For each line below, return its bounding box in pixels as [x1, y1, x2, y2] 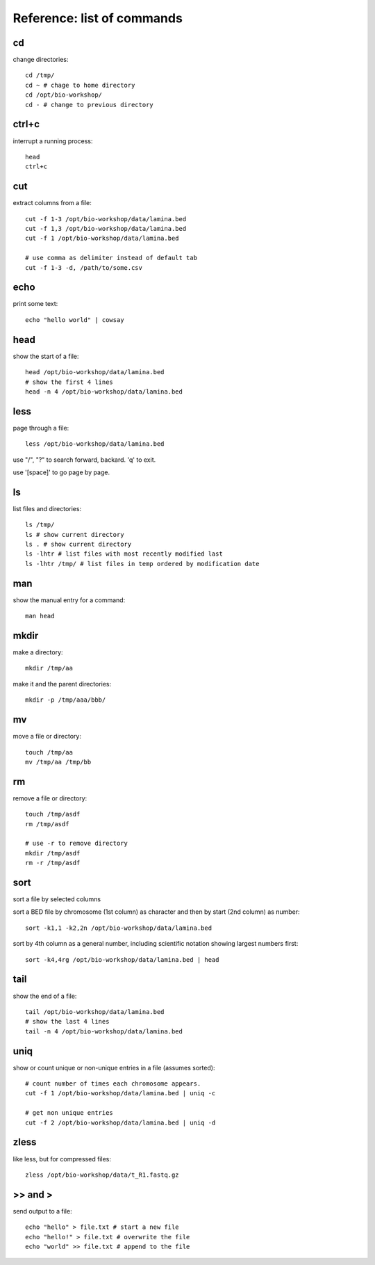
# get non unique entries [25, 1109, 114, 1117]
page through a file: [12, 424, 69, 432]
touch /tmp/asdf [25, 810, 81, 819]
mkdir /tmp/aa [25, 664, 73, 672]
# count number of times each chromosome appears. [25, 1080, 201, 1088]
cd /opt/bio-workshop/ [25, 91, 103, 99]
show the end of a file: [12, 992, 77, 1000]
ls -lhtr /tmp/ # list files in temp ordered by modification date [25, 560, 260, 567]
